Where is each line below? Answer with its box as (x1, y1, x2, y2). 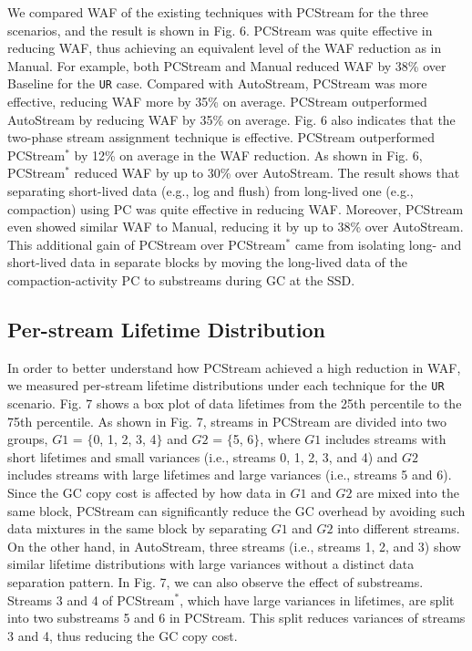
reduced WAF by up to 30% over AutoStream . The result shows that (74, 163, 460, 182)
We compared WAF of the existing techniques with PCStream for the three (7, 3, 428, 21)
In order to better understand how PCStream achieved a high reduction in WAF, (7, 357, 461, 377)
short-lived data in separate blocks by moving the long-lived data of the (7, 253, 407, 272)
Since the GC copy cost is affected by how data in (7, 482, 286, 501)
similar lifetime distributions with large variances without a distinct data (7, 554, 415, 573)
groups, (7, 429, 48, 449)
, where (260, 429, 301, 449)
